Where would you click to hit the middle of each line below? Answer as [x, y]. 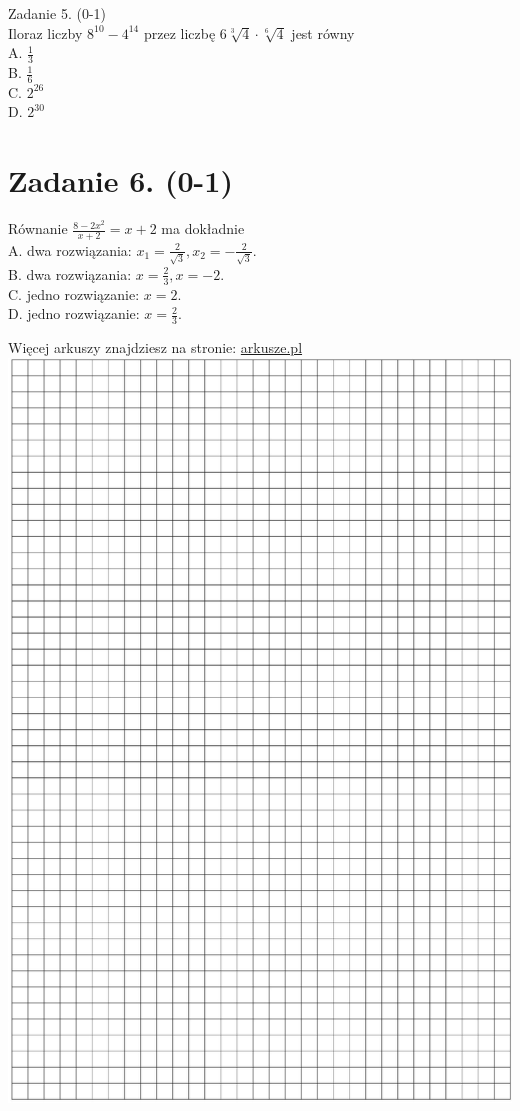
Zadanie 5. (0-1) [57, 13]
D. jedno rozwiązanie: [74, 313]
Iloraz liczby [45, 32]
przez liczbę [179, 32]
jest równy [323, 32]
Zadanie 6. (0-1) [120, 180]
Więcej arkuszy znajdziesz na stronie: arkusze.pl [155, 346]
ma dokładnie [203, 228]
